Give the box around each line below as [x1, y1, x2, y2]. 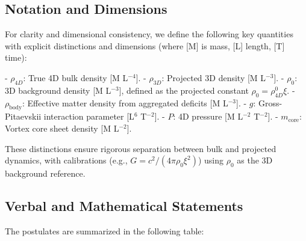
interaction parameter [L [43, 110, 134, 123]
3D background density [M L [5, 84, 111, 96]
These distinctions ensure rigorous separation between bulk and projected [5, 142, 276, 154]
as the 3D [237, 154, 273, 166]
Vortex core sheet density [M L [5, 121, 119, 134]
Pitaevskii [5, 110, 42, 123]
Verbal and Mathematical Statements [5, 197, 243, 215]
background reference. [5, 167, 86, 180]
